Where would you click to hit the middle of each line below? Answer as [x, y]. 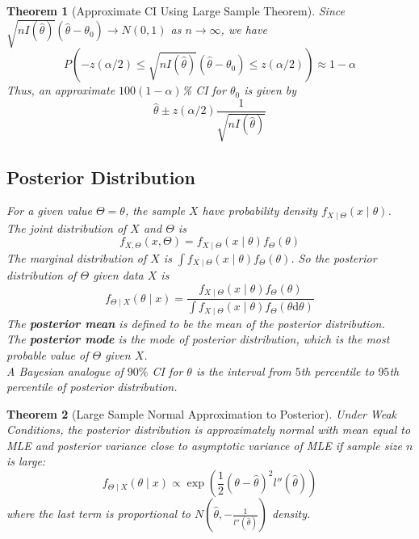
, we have [244, 29]
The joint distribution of [67, 227]
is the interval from [243, 371]
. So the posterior [334, 257]
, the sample [155, 211]
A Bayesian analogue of [65, 371]
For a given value [49, 211]
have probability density [260, 211]
